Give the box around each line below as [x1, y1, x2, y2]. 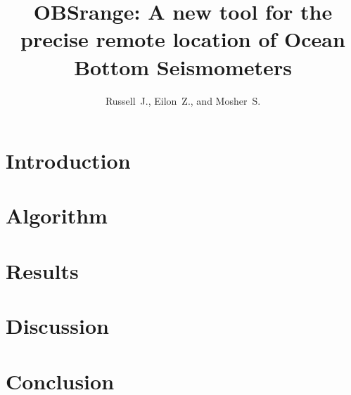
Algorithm [6, 201, 108, 230]
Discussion [6, 311, 109, 340]
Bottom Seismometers [74, 52, 292, 81]
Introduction [6, 146, 131, 175]
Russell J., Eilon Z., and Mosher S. [105, 93, 261, 108]
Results [6, 256, 79, 285]
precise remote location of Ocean [20, 25, 345, 53]
